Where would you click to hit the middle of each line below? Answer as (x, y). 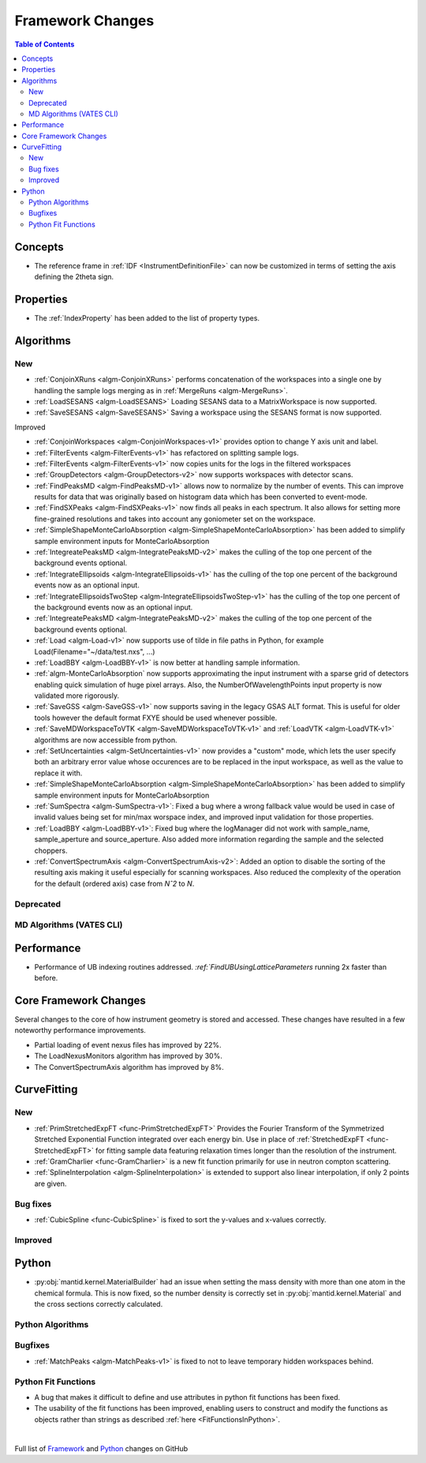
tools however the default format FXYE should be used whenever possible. (156, 718)
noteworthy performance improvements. (80, 1030)
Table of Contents (45, 44)
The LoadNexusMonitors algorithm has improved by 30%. (128, 1056)
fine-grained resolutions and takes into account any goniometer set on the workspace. (175, 519)
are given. (50, 1184)
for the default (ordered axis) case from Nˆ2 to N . (114, 883)
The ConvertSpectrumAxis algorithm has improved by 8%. (129, 1067)
